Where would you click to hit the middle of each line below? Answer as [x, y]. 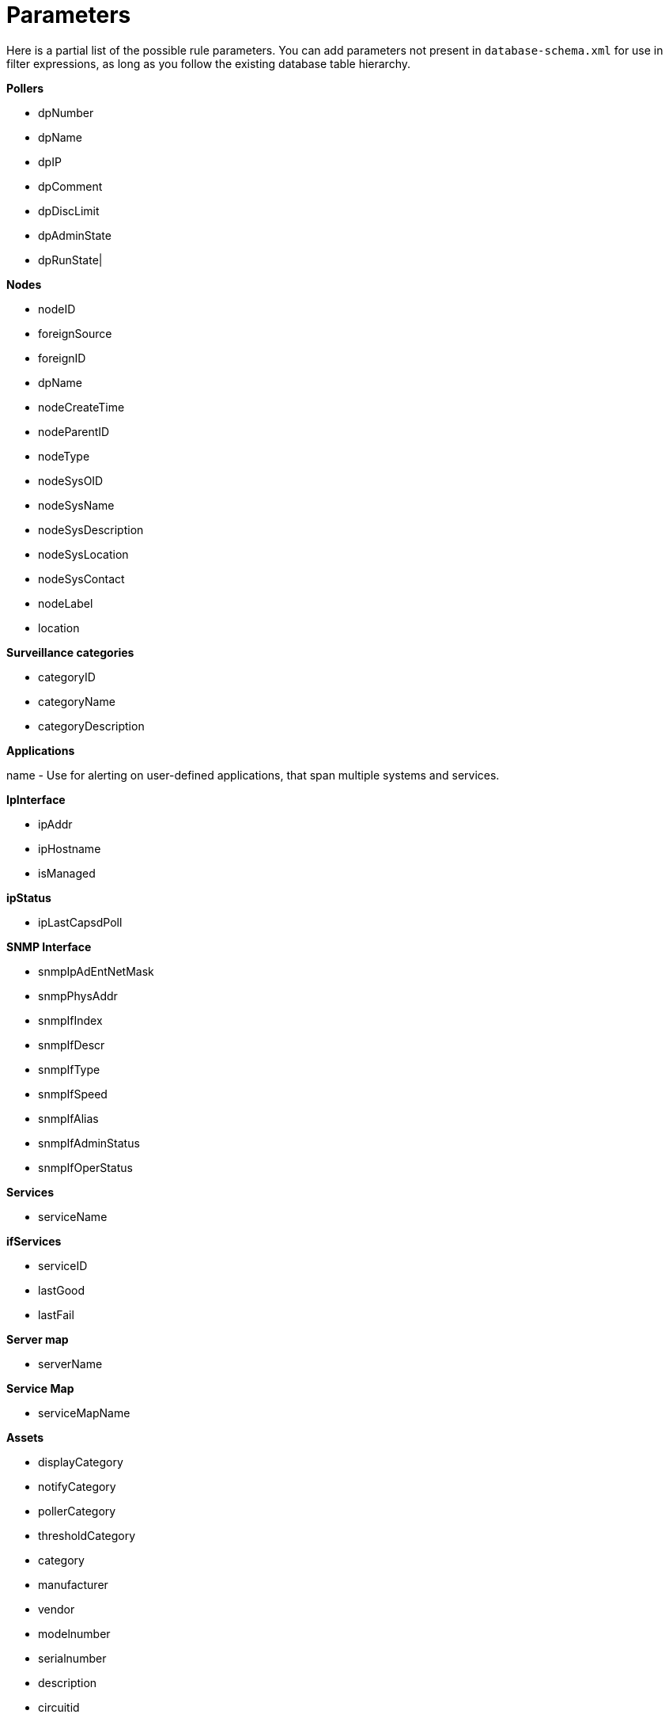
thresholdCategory [87, 1535]
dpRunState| [70, 260]
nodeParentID [74, 431]
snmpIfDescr [72, 1045]
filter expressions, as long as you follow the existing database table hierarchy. [209, 63]
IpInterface [36, 799]
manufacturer [73, 1584]
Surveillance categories [70, 652]
